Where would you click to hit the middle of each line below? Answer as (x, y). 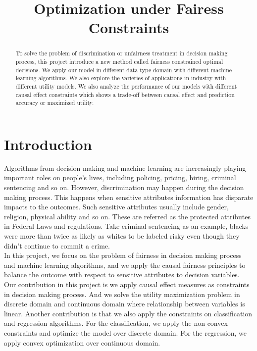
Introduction (48, 144)
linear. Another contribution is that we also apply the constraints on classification (128, 313)
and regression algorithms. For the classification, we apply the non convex (116, 323)
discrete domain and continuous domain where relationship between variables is (125, 304)
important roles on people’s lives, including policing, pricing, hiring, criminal (120, 177)
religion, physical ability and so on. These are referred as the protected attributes (128, 216)
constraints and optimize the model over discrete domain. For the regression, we (125, 332)
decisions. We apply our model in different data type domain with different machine (124, 70)
